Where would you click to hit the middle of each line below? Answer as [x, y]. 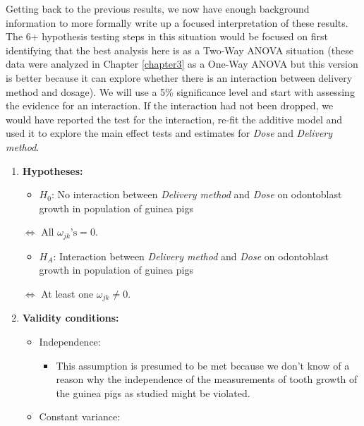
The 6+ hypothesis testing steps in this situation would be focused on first [167, 36]
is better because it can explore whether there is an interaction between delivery [179, 77]
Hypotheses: [53, 170]
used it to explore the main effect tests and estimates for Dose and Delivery [169, 133]
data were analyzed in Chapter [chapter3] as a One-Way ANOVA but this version [182, 64]
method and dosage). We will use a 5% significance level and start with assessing [180, 91]
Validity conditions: [71, 318]
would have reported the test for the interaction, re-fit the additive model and [174, 119]
